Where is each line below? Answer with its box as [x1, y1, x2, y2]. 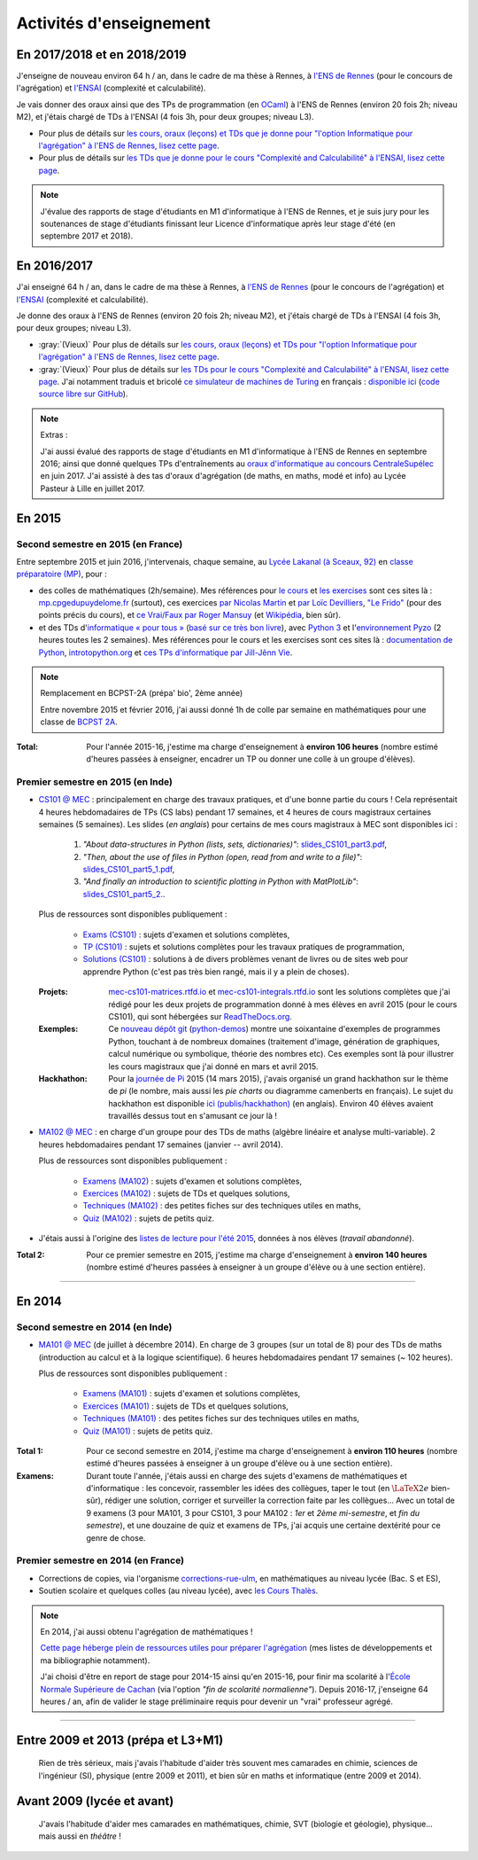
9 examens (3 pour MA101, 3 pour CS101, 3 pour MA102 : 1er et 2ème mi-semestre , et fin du [86, 1507, 420, 1518]
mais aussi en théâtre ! [38, 1831, 121, 1841]
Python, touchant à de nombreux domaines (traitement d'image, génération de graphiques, [108, 1036, 440, 1046]
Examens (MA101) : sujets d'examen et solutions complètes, [82, 1388, 301, 1399]
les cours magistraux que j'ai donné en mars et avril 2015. [108, 1060, 319, 1072]
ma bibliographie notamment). [40, 1654, 150, 1666]
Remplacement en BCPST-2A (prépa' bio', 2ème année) [40, 688, 243, 699]
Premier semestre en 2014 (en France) [16, 1554, 185, 1567]
